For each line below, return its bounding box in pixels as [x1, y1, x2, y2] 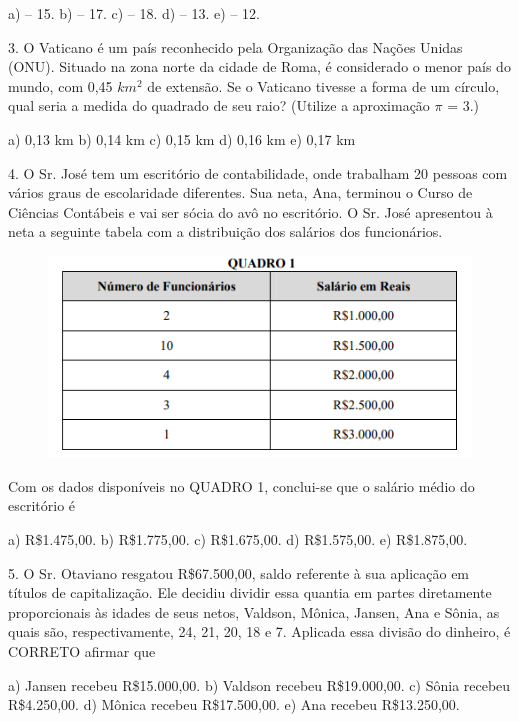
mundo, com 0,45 [8, 75, 113, 96]
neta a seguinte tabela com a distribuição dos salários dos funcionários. [8, 221, 443, 242]
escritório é [8, 495, 76, 516]
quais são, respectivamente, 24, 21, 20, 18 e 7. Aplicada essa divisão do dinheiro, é [8, 621, 511, 642]
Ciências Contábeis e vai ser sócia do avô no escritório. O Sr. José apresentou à [8, 201, 493, 222]
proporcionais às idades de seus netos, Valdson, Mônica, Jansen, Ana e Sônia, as [8, 601, 500, 622]
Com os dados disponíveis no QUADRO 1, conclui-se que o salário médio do [8, 475, 475, 496]
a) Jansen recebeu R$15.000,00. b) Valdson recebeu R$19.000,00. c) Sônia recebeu [8, 674, 511, 695]
